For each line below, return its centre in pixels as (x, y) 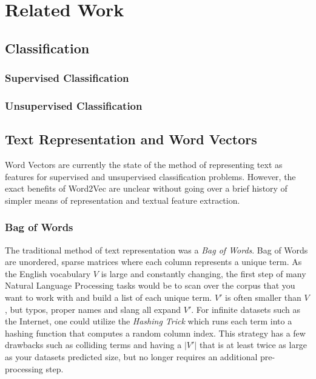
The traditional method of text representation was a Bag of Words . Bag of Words (156, 250)
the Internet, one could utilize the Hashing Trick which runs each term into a (149, 321)
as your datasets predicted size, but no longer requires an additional (131, 356)
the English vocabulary (48, 273)
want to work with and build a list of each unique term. (109, 297)
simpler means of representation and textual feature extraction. (123, 200)
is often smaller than (263, 297)
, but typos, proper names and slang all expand (93, 309)
